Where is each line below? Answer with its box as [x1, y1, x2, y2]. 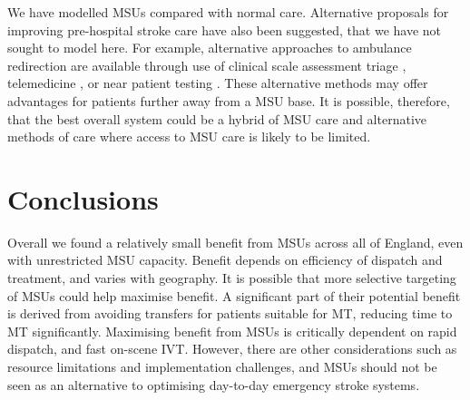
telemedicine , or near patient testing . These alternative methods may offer [7, 73, 428, 93]
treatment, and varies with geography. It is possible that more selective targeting [7, 268, 456, 288]
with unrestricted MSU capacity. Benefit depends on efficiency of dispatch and [7, 250, 443, 269]
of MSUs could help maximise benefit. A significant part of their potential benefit [7, 286, 461, 305]
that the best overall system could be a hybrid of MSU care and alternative [7, 109, 426, 128]
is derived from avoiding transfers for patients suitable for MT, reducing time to [7, 304, 453, 323]
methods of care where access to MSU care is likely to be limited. [7, 127, 371, 146]
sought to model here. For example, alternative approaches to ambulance [7, 38, 412, 57]
